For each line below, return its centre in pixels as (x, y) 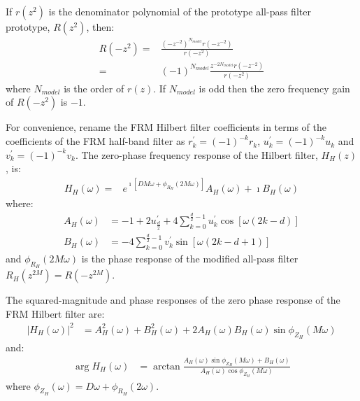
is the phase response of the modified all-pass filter (190, 258)
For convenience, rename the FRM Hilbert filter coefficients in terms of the (166, 127)
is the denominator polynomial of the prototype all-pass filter (180, 11)
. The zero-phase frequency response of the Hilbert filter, (196, 154)
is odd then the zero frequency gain (274, 88)
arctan (166, 366)
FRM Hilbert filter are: (55, 313)
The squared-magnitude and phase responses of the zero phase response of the (173, 300)
